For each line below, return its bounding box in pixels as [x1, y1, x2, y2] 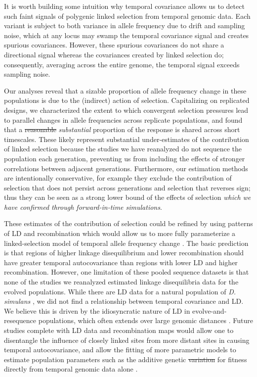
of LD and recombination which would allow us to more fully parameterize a [4, 228, 236, 238]
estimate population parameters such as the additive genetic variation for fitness [4, 354, 247, 364]
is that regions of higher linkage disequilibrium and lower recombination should [4, 247, 244, 258]
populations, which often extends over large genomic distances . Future [38, 315, 253, 326]
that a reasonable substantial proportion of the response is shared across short [4, 124, 240, 135]
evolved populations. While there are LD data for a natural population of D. [4, 286, 236, 296]
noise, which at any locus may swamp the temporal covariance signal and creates [4, 30, 249, 40]
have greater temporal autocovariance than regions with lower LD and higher [4, 257, 238, 267]
